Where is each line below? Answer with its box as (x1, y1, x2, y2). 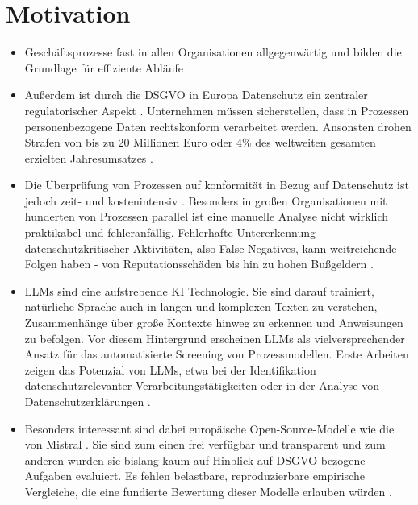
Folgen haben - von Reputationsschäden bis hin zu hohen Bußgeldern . (24, 255, 374, 272)
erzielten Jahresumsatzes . (24, 149, 153, 166)
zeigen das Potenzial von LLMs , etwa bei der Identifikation (24, 361, 316, 378)
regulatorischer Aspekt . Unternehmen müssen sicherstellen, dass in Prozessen (24, 101, 409, 118)
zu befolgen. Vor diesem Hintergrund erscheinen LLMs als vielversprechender (24, 329, 405, 346)
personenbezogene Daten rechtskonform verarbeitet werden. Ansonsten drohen (24, 118, 412, 135)
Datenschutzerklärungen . (24, 393, 151, 409)
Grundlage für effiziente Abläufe (24, 59, 183, 76)
